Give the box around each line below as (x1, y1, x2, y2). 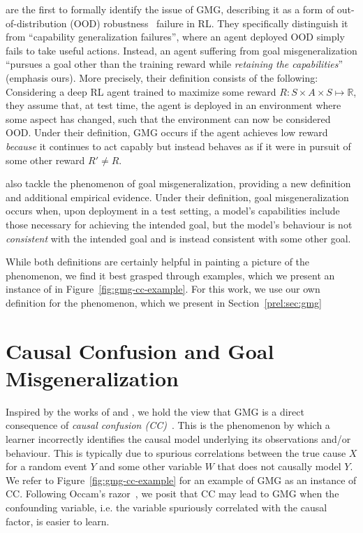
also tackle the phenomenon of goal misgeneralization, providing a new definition (6, 176, 351, 191)
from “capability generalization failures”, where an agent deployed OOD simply (6, 29, 345, 44)
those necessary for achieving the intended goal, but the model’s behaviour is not (6, 217, 353, 231)
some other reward (6, 152, 85, 167)
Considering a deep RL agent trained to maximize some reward (6, 84, 276, 98)
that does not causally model (217, 459, 341, 474)
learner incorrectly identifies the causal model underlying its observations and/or (6, 431, 351, 446)
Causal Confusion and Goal (6, 336, 274, 365)
